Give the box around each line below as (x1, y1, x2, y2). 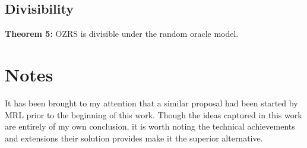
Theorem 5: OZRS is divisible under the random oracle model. (5, 27, 239, 40)
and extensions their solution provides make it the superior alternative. (5, 131, 263, 144)
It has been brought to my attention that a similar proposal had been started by (5, 96, 298, 109)
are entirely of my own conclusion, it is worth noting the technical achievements (5, 120, 295, 133)
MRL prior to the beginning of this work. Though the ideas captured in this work (5, 108, 302, 121)
